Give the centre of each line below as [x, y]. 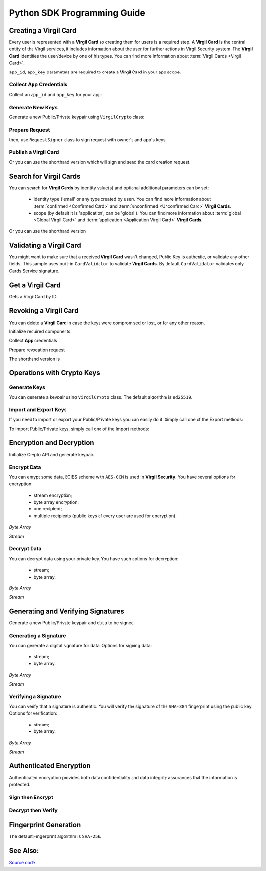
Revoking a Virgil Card [44, 311]
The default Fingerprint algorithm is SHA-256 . [55, 836]
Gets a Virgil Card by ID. [33, 296]
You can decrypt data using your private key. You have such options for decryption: [94, 559]
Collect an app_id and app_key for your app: [56, 94]
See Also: [24, 851]
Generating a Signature [37, 635]
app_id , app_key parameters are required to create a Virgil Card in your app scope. [95, 72]
